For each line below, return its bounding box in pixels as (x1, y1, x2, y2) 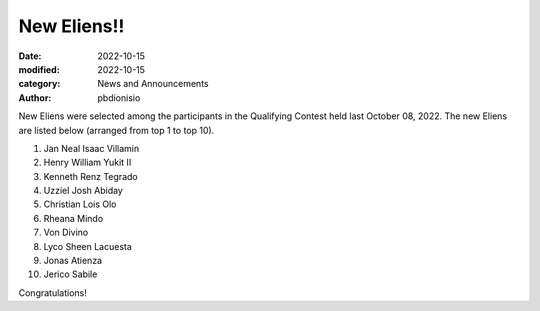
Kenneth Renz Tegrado (43, 170, 139, 182)
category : (18, 78, 61, 90)
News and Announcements (97, 78, 209, 90)
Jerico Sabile (43, 268, 98, 280)
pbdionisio (97, 91, 141, 104)
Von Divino (43, 226, 89, 239)
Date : (18, 50, 42, 62)
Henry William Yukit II (43, 156, 132, 169)
